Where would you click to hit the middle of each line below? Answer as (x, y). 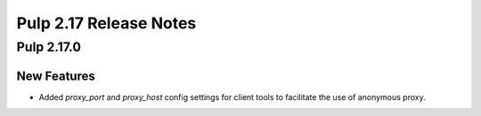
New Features (56, 76)
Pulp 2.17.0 (49, 47)
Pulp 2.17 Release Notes (106, 23)
